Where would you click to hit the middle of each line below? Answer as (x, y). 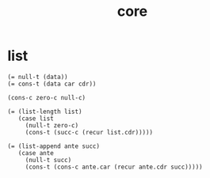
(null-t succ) (48, 160)
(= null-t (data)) (38, 77)
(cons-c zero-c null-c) (47, 97)
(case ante (36, 153)
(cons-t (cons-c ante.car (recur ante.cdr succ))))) (114, 167)
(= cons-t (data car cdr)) (52, 84)
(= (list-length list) (45, 112)
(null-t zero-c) (52, 125)
